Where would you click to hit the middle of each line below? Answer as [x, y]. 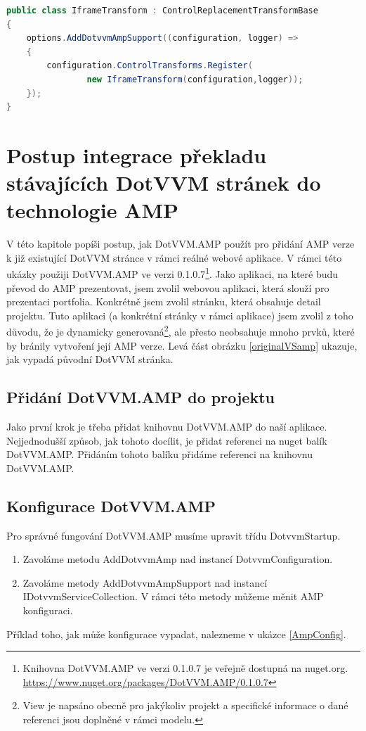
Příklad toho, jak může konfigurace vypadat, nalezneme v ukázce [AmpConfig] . [176, 634]
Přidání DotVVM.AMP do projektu [140, 397]
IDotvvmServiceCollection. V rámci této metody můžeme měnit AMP [173, 596]
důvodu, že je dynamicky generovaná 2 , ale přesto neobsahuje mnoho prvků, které [181, 331]
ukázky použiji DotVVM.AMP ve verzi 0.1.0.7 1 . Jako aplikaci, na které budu [172, 273]
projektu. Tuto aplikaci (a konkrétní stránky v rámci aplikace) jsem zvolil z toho [180, 315]
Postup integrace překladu [137, 154]
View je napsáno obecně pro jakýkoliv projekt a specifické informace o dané [185, 705]
